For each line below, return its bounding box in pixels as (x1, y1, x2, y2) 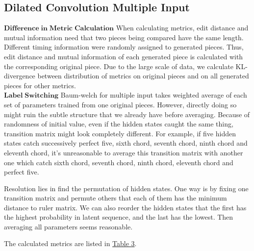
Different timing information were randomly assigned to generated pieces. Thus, (4, 42, 244, 52)
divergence (4, 71, 35, 81)
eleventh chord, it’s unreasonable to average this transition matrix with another (4, 147, 243, 157)
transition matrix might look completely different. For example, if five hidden (4, 128, 236, 138)
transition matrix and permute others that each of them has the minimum (4, 193, 227, 203)
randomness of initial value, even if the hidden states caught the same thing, (4, 119, 233, 129)
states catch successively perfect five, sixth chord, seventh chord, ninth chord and (4, 138, 248, 148)
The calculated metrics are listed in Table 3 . (4, 238, 137, 248)
